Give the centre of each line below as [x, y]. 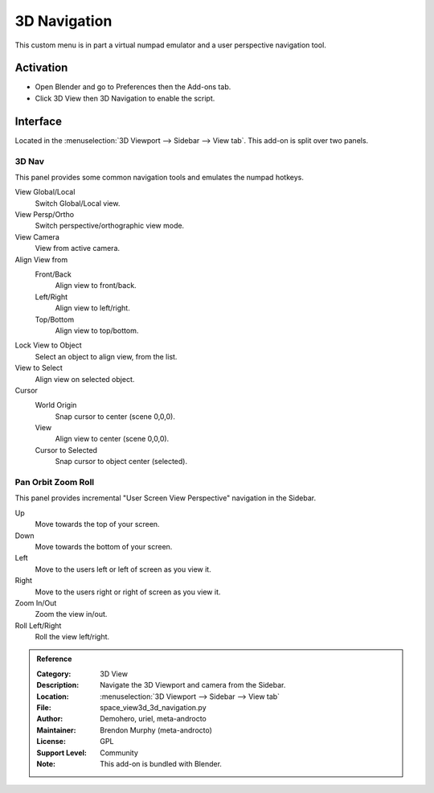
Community [119, 753]
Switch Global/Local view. [78, 203]
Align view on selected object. [85, 379]
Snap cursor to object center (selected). [121, 462]
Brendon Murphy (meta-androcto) [156, 730]
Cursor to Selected [66, 450]
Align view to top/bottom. [97, 331]
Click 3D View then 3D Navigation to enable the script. [125, 98]
